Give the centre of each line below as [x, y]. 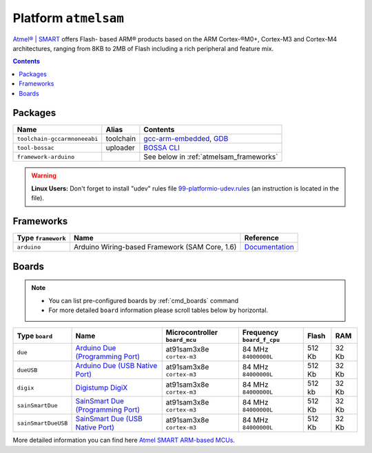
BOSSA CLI [162, 148]
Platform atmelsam [68, 18]
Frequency [260, 333]
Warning [44, 175]
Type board [35, 336]
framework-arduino [46, 156]
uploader [121, 148]
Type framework [41, 238]
